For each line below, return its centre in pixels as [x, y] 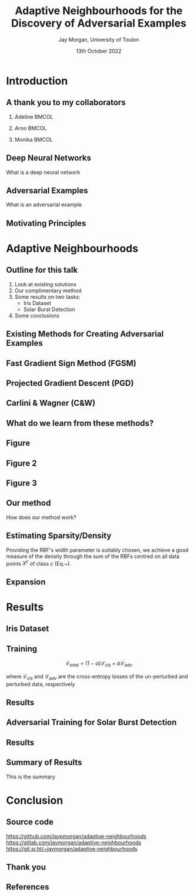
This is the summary [31, 777]
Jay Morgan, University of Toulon [99, 39]
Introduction [37, 81]
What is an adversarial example [44, 205]
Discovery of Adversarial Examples [99, 23]
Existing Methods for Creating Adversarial [85, 334]
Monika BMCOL [34, 139]
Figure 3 [21, 483]
